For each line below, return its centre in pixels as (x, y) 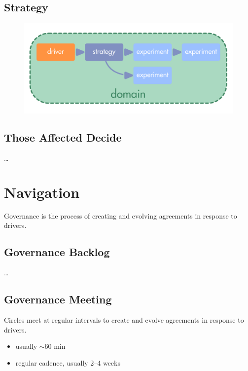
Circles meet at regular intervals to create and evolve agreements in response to (124, 319)
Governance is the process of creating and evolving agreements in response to (121, 215)
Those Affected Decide (63, 137)
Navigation (42, 192)
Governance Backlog (57, 252)
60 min (55, 346)
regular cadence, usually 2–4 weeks (68, 362)
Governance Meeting (58, 299)
